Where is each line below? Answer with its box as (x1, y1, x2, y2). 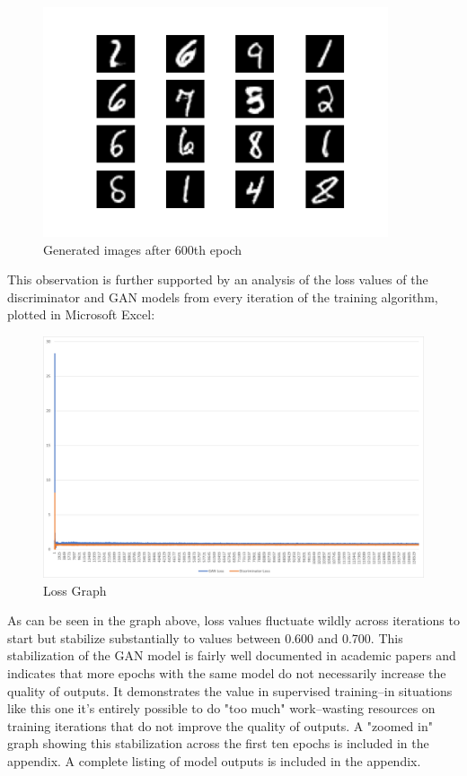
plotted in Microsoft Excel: (7, 305, 155, 324)
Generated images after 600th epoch (43, 240, 242, 258)
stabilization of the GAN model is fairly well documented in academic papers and (7, 646, 456, 665)
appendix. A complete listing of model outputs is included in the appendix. (7, 752, 421, 771)
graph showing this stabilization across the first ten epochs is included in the (7, 734, 429, 753)
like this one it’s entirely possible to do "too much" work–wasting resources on (7, 699, 436, 718)
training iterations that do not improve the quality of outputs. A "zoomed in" (7, 716, 433, 735)
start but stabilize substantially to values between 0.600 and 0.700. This (7, 628, 403, 647)
